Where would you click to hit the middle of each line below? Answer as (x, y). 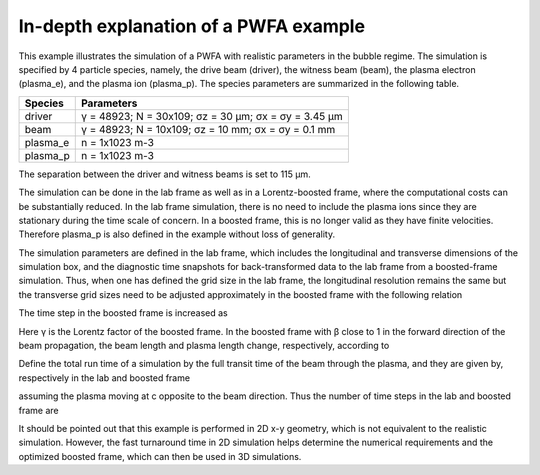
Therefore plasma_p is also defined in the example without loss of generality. (177, 234)
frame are (38, 410)
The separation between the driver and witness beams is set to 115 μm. (165, 174)
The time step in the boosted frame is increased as (123, 313)
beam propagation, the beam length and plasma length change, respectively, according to (204, 346)
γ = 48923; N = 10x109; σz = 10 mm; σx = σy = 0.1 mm (208, 129)
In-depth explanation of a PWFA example (191, 26)
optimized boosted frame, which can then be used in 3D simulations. (160, 456)
